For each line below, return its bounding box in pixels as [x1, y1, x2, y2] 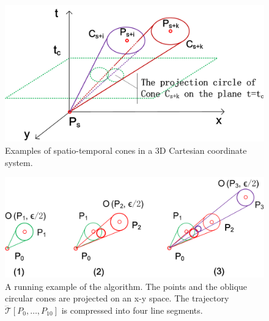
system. [5, 156, 33, 168]
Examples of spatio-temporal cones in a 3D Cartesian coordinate [5, 144, 247, 157]
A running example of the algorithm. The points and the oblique [5, 280, 248, 292]
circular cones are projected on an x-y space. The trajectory [5, 292, 229, 305]
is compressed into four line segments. [61, 303, 203, 316]
